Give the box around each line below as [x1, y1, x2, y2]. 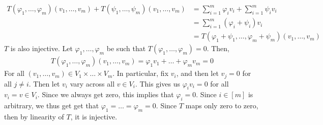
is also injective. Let [10, 43, 73, 54]
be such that [106, 43, 146, 54]
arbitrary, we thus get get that [4, 100, 99, 111]
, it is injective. [70, 111, 118, 121]
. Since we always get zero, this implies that [37, 89, 174, 100]
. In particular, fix [112, 68, 169, 78]
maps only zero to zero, [185, 100, 258, 111]
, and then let [176, 68, 219, 78]
